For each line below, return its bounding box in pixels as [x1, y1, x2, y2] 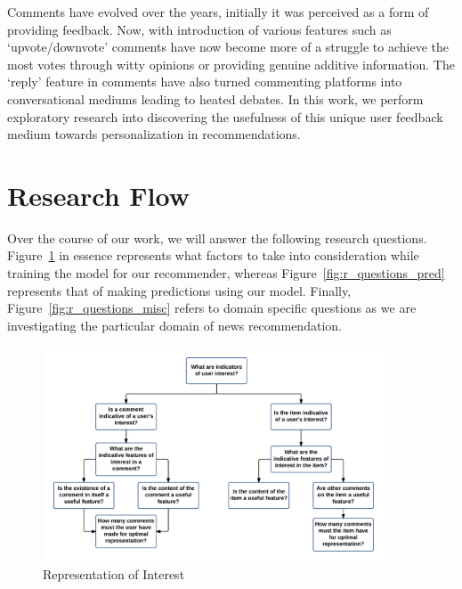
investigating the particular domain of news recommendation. [7, 315, 342, 334]
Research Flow [7, 176, 190, 213]
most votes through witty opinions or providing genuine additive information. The [7, 54, 455, 73]
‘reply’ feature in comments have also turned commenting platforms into [7, 72, 402, 91]
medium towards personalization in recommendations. [7, 125, 301, 143]
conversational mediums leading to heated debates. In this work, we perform [7, 89, 424, 108]
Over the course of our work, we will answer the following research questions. [7, 228, 427, 247]
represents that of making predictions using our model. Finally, [7, 281, 352, 299]
